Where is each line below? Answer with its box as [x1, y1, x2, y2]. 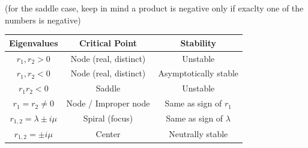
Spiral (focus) [83, 112, 133, 125]
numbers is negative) [5, 13, 81, 26]
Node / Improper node [66, 97, 150, 109]
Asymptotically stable [158, 67, 239, 79]
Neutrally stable [169, 128, 228, 140]
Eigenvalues [9, 36, 58, 49]
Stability [180, 36, 217, 49]
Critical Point [79, 36, 137, 49]
